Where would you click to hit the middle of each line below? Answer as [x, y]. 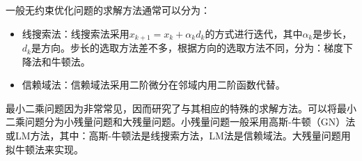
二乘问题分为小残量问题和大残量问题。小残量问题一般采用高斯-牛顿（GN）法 [181, 122]
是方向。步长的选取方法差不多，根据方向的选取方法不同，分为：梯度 [187, 48]
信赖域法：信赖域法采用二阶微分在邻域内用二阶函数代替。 [154, 85]
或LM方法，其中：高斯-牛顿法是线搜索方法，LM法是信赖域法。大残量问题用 [178, 136]
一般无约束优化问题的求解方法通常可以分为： [108, 10]
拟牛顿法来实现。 [45, 149]
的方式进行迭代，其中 [254, 33]
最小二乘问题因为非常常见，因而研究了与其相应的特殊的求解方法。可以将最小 [181, 108]
